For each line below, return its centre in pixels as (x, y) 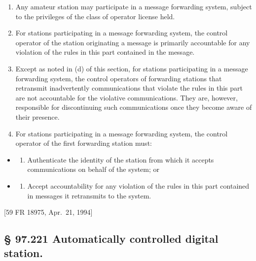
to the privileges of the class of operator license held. (95, 16)
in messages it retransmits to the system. (89, 195)
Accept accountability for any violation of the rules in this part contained (138, 185)
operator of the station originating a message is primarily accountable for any (133, 42)
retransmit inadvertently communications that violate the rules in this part (129, 88)
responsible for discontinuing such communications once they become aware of (134, 107)
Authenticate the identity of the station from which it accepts (121, 159)
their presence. (37, 116)
